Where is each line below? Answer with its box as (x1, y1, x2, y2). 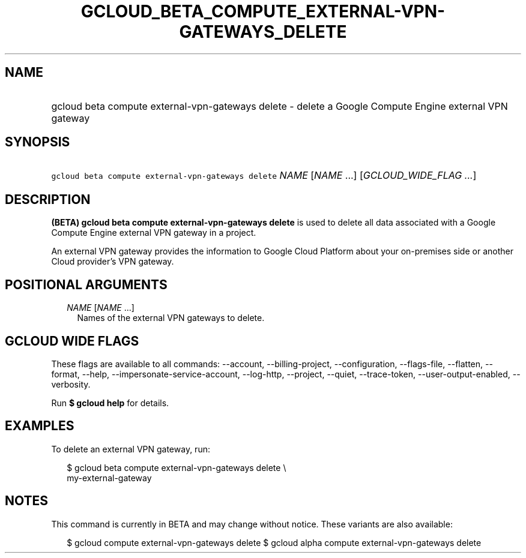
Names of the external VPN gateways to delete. (77, 313, 265, 323)
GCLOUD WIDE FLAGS (5, 333, 139, 349)
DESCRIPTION (5, 191, 91, 207)
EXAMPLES (5, 418, 74, 434)
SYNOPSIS (5, 134, 70, 150)
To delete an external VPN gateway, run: (51, 443, 210, 454)
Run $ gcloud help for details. (51, 397, 169, 408)
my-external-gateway (67, 472, 152, 483)
